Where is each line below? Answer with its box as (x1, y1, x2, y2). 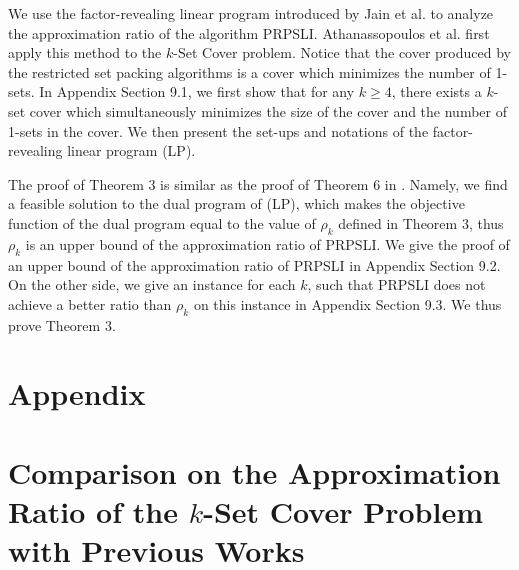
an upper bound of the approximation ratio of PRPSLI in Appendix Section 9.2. (8, 254, 501, 275)
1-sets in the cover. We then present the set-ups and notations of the (8, 120, 429, 141)
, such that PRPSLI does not (307, 274, 486, 295)
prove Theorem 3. (8, 314, 116, 335)
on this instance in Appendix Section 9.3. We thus (193, 293, 502, 314)
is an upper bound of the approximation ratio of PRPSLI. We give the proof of (25, 233, 510, 254)
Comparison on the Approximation (8, 451, 501, 492)
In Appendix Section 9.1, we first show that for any (39, 81, 355, 102)
